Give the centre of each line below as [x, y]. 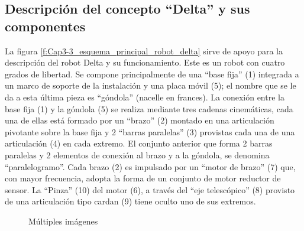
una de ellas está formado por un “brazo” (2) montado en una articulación [140, 120]
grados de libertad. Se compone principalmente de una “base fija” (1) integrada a [152, 74]
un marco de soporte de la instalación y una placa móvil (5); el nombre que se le [151, 85]
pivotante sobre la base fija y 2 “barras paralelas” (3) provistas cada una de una [150, 131]
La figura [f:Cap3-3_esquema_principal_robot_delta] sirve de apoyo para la [144, 51]
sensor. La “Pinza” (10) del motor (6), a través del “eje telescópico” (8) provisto [150, 189]
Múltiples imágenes [63, 221]
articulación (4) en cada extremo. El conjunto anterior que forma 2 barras [139, 143]
